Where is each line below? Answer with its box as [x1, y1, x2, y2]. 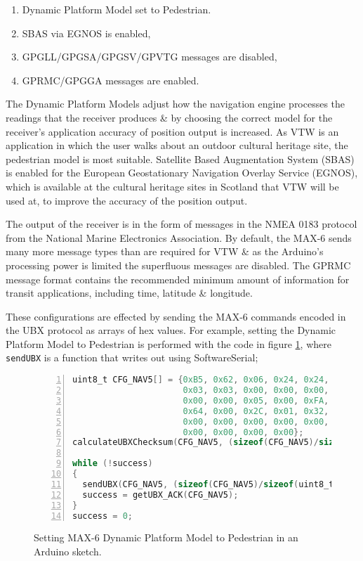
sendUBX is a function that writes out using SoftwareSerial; [6, 350, 258, 365]
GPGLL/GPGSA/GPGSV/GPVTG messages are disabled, [22, 49, 277, 64]
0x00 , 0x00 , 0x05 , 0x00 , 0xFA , [183, 395, 329, 406]
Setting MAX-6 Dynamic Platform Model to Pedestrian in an [34, 530, 298, 545]
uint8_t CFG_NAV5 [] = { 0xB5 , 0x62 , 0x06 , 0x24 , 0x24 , [72, 375, 329, 385]
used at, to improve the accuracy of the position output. [6, 193, 248, 207]
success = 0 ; [72, 510, 133, 521]
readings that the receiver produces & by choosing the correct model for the [6, 110, 333, 124]
